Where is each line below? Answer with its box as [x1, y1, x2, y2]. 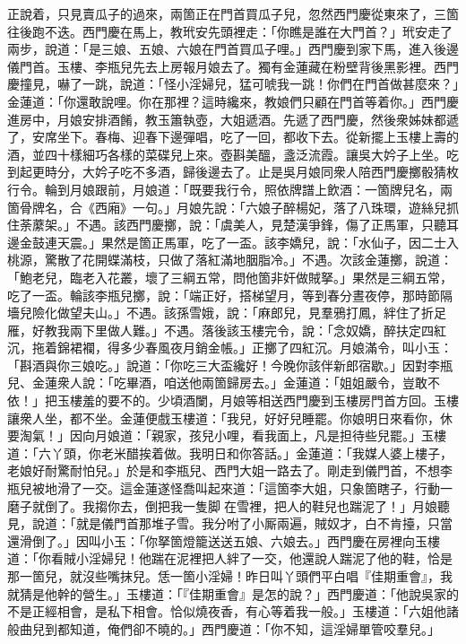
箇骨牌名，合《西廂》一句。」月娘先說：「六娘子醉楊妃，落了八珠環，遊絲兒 [7, 197, 446, 216]
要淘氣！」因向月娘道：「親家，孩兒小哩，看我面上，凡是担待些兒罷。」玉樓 [7, 426, 446, 445]
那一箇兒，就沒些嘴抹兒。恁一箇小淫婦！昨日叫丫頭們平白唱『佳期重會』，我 [7, 567, 453, 585]
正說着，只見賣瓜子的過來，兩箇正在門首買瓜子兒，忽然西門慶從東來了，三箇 [7, 4, 459, 22]
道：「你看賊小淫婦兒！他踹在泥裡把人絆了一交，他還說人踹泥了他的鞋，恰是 [7, 549, 453, 568]
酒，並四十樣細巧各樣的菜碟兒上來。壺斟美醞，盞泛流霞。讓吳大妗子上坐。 [7, 144, 446, 163]
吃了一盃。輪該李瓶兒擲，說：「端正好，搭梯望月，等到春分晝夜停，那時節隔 [7, 285, 453, 304]
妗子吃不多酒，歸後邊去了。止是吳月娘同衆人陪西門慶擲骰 [94, 162, 434, 181]
